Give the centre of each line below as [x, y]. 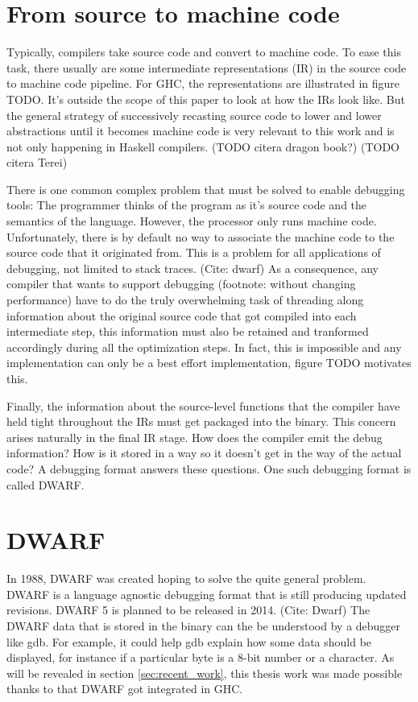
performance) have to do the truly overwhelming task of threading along [185, 300]
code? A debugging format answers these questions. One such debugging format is [209, 468]
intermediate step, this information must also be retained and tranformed [188, 331]
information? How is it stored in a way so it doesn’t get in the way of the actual [204, 453]
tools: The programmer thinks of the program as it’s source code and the [187, 205]
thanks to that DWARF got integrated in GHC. [125, 689]
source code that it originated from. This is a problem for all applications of [194, 252]
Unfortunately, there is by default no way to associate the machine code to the [201, 236]
